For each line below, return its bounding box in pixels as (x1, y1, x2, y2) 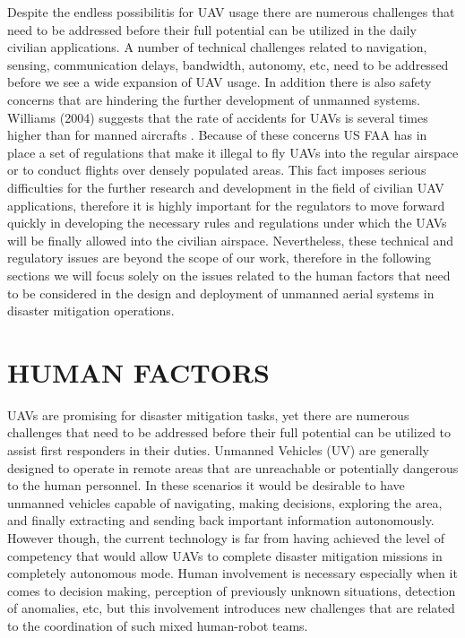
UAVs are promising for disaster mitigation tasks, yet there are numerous (7, 405, 409, 424)
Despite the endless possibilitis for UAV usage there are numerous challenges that (7, 3, 455, 21)
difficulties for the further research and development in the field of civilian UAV (7, 177, 444, 196)
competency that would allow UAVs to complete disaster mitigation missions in (7, 546, 443, 565)
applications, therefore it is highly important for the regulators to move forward (7, 195, 445, 214)
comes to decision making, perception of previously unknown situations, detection (7, 581, 456, 599)
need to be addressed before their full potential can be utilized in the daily (7, 20, 417, 39)
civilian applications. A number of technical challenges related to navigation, (7, 38, 427, 56)
